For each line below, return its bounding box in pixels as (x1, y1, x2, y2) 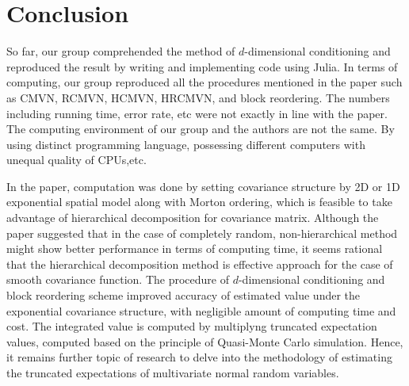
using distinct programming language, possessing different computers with (6, 136, 365, 152)
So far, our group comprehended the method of (6, 43, 235, 59)
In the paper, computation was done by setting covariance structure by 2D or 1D (6, 178, 400, 194)
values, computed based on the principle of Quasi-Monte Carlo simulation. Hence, (6, 333, 403, 350)
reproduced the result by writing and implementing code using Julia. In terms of (6, 58, 398, 75)
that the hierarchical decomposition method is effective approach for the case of (6, 255, 393, 272)
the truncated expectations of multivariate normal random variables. (6, 365, 339, 380)
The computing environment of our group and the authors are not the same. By (6, 120, 395, 137)
